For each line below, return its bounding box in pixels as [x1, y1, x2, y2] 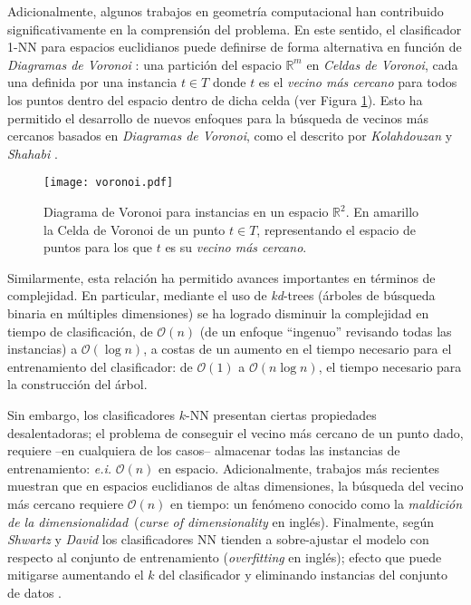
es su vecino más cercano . [165, 238, 307, 257]
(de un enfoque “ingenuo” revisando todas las [199, 321, 452, 340]
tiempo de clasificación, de [7, 321, 153, 340]
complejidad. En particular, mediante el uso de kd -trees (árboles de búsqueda [7, 286, 436, 305]
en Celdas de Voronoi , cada [306, 54, 458, 73]
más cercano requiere [7, 493, 124, 512]
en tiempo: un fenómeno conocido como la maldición [170, 493, 463, 512]
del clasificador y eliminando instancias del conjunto [159, 565, 448, 584]
